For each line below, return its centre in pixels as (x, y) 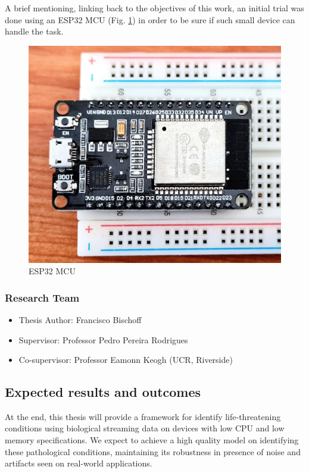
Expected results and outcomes (103, 392)
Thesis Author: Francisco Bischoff (80, 319)
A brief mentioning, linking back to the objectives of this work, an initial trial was (154, 8)
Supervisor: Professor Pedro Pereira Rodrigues (103, 339)
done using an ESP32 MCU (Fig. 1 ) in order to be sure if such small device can (150, 19)
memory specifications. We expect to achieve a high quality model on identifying (152, 440)
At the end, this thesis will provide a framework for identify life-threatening (143, 416)
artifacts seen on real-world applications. (79, 463)
